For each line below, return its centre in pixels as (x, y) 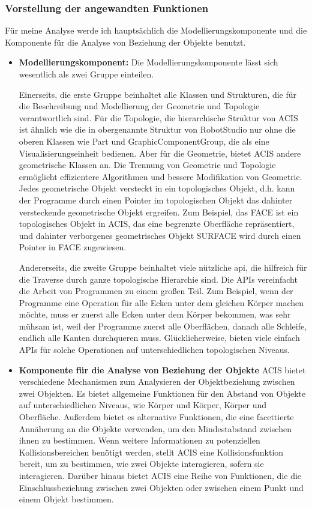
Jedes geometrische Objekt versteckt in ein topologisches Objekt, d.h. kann (157, 188)
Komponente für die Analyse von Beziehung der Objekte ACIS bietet (162, 369)
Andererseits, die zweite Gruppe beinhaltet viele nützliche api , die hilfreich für (163, 267)
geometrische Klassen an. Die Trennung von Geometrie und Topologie (147, 165)
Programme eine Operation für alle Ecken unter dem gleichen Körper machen (161, 302)
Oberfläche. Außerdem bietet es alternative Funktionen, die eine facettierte (156, 417)
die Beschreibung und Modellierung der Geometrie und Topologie (139, 106)
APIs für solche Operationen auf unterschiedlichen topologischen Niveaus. (154, 350)
